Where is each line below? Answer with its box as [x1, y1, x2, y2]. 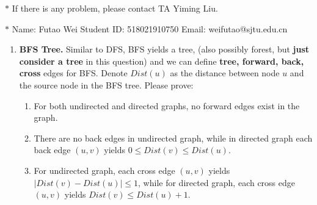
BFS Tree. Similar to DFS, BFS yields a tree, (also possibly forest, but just [19, 43, 310, 56]
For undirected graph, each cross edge [34, 164, 175, 176]
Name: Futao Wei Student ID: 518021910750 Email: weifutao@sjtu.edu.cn [12, 22, 288, 35]
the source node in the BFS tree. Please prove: [19, 78, 194, 91]
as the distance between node [170, 67, 280, 79]
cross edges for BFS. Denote [19, 67, 128, 79]
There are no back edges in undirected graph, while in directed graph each [34, 131, 313, 144]
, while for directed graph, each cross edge [138, 176, 296, 189]
